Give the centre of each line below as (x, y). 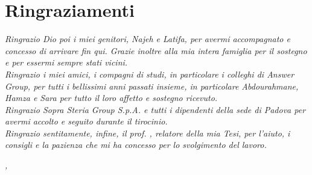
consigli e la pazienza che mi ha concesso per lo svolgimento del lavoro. (136, 145)
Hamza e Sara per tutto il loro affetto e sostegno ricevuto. (111, 98)
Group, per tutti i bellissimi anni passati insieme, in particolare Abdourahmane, (152, 86)
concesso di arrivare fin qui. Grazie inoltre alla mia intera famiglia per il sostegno (156, 50)
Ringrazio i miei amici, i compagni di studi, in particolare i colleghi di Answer (150, 74)
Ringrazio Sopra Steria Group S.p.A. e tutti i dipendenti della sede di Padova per (155, 109)
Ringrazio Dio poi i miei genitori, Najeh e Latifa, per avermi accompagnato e (148, 39)
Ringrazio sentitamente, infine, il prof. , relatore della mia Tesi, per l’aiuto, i (148, 133)
